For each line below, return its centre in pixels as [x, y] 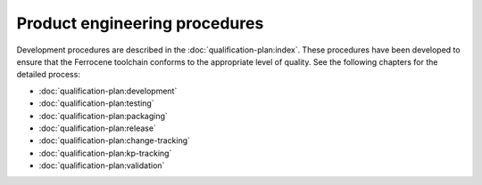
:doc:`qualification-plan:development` [108, 91]
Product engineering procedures [140, 23]
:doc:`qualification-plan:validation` [102, 165]
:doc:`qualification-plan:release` [97, 128]
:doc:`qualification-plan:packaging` [104, 116]
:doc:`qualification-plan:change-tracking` [115, 141]
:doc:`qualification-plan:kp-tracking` [105, 153]
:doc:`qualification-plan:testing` [97, 103]
